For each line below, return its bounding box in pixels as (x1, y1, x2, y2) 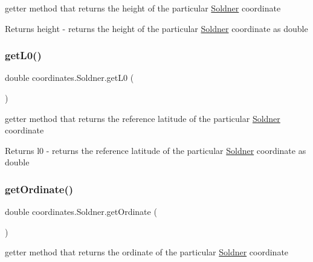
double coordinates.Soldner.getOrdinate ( (5, 205, 157, 218)
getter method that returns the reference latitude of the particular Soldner (5, 112, 280, 124)
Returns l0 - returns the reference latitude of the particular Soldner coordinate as (5, 144, 306, 156)
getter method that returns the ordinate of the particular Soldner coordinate (5, 246, 289, 258)
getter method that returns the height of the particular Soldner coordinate (5, 2, 281, 14)
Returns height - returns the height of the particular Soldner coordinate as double (5, 22, 308, 34)
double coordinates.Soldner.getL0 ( (5, 71, 134, 84)
